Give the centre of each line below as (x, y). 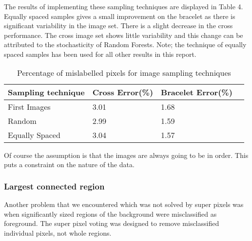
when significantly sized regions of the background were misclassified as (110, 214)
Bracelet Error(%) (197, 92)
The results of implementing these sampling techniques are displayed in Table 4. (124, 6)
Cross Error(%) (123, 92)
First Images (29, 106)
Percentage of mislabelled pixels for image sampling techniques (124, 72)
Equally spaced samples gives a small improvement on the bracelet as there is (120, 16)
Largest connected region (54, 186)
